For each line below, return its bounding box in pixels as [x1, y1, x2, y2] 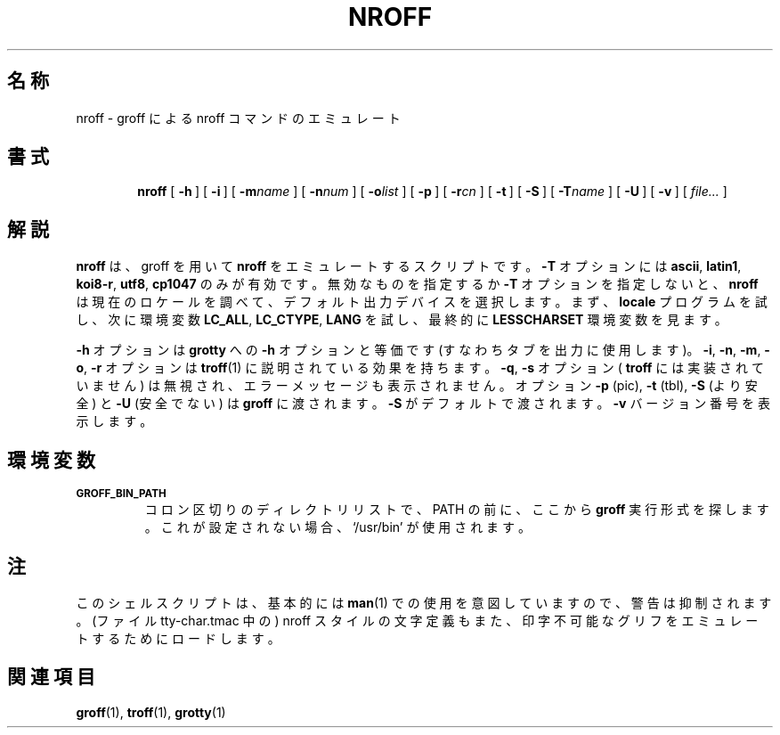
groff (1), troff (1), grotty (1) [76, 704, 226, 720]
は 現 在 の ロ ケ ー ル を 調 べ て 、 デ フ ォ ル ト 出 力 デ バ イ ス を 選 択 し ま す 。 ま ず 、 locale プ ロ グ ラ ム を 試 [76, 294, 768, 310]
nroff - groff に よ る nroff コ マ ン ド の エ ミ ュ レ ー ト [76, 110, 401, 126]
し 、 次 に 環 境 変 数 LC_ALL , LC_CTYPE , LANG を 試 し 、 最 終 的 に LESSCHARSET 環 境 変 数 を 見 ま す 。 [76, 312, 727, 328]
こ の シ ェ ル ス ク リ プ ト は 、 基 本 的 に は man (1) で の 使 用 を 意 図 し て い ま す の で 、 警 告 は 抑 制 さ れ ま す [76, 594, 772, 610]
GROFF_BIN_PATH [76, 487, 167, 501]
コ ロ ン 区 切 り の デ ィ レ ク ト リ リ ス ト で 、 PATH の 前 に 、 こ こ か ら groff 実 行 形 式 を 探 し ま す [144, 502, 769, 518]
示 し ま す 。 [76, 413, 153, 429]
